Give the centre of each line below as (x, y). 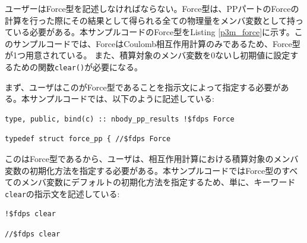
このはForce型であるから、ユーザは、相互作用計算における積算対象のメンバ (152, 158)
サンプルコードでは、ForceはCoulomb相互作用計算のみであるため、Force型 (156, 43)
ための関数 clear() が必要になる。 (78, 66)
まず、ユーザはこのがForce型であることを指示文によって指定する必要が (143, 87)
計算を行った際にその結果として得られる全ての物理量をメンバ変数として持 (150, 20)
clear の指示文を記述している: (62, 193)
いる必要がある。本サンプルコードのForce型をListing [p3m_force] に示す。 (153, 32)
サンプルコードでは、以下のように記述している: (122, 99)
